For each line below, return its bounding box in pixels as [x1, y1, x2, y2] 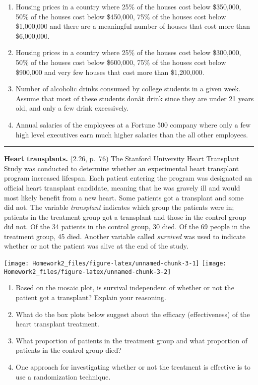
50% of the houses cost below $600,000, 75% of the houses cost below [15, 57, 226, 67]
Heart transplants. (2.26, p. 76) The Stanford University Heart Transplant [4, 153, 240, 164]
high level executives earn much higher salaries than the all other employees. [15, 129, 248, 139]
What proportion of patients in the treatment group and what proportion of [15, 335, 248, 345]
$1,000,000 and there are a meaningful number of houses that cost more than [15, 21, 250, 31]
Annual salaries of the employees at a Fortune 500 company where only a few [15, 119, 251, 129]
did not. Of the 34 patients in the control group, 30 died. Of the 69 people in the [4, 221, 250, 232]
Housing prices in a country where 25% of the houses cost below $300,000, [15, 47, 241, 58]
